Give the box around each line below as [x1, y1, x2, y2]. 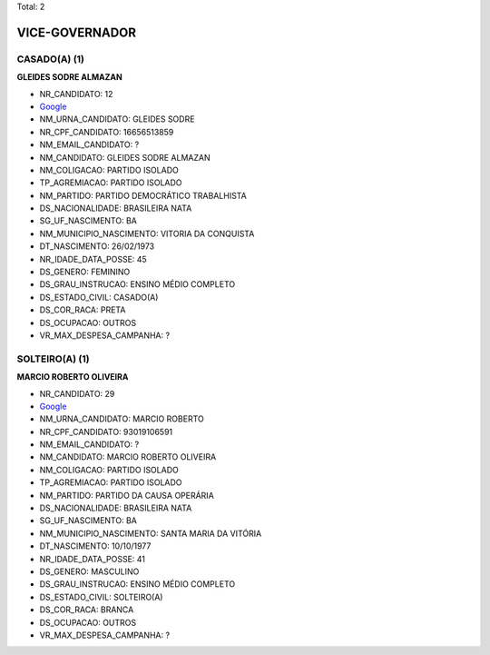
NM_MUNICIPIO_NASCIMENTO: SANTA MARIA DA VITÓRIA [39, 528, 262, 539]
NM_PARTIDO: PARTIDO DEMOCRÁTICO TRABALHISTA [39, 190, 247, 201]
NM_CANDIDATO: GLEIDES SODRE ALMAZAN [39, 152, 211, 163]
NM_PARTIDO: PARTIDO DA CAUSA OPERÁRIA [39, 490, 215, 501]
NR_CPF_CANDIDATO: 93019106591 [39, 426, 173, 437]
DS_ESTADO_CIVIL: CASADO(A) [39, 292, 159, 303]
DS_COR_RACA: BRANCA [39, 604, 134, 615]
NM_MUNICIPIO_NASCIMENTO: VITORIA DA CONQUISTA [39, 228, 255, 239]
